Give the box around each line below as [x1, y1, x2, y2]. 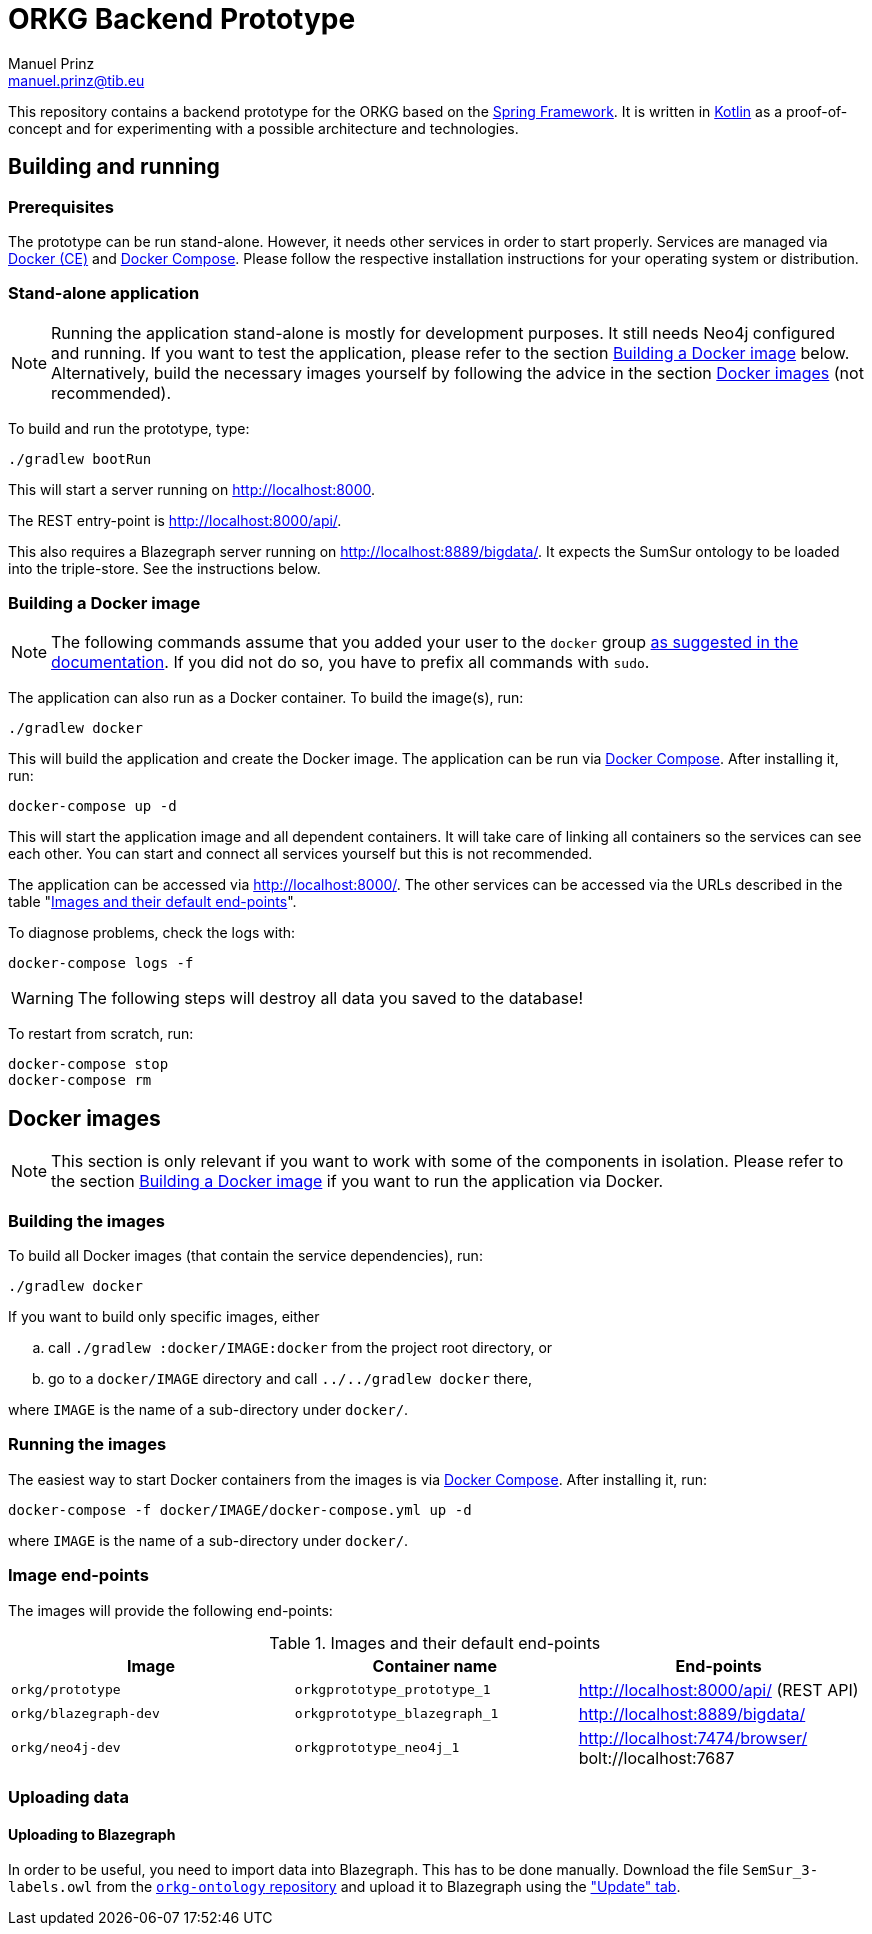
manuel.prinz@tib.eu [8, 71, 145, 89]
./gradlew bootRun [8, 450, 152, 467]
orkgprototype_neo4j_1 [294, 1740, 460, 1756]
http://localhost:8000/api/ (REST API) [578, 1679, 859, 1700]
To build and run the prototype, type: [8, 419, 250, 437]
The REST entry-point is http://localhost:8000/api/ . [8, 511, 342, 529]
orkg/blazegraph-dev [11, 1706, 160, 1722]
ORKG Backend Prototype [8, 2, 356, 36]
